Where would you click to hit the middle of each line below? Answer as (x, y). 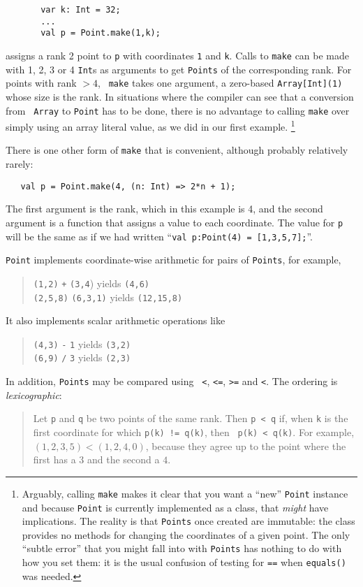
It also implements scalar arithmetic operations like (116, 320)
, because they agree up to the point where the (246, 445)
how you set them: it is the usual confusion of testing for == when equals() (184, 562)
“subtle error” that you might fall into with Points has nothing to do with (182, 548)
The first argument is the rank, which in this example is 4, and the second (164, 209)
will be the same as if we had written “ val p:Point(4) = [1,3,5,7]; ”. (160, 236)
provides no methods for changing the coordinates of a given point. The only (186, 534)
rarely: (20, 164)
